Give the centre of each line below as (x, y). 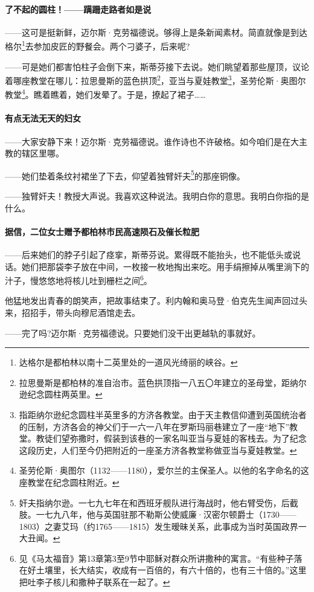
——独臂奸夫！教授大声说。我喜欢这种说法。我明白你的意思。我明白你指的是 (157, 195)
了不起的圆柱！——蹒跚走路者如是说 (78, 9)
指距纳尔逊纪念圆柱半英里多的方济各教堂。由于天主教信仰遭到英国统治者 (163, 414)
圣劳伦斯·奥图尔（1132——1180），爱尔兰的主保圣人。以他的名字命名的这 (164, 470)
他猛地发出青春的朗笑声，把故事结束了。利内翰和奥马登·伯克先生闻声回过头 (156, 301)
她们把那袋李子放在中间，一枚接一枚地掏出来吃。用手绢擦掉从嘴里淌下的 (165, 266)
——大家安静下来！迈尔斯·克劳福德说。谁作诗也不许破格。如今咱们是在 (148, 141)
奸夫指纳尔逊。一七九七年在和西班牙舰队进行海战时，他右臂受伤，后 (154, 502)
